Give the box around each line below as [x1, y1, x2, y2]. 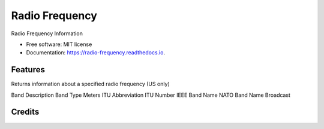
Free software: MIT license [26, 41, 92, 48]
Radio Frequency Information [11, 30, 83, 37]
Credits [11, 107, 40, 117]
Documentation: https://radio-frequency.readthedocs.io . [26, 49, 165, 56]
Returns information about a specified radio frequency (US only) [11, 81, 170, 88]
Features [11, 64, 45, 75]
